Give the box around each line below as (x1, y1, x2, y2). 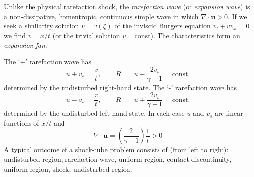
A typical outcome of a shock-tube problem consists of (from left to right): (4, 144, 229, 154)
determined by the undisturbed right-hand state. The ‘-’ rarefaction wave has (4, 82, 237, 92)
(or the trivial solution (52, 30, 120, 40)
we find (4, 30, 26, 40)
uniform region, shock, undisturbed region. (4, 163, 132, 174)
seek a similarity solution (4, 21, 79, 31)
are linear (215, 108, 243, 118)
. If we (227, 11, 247, 21)
